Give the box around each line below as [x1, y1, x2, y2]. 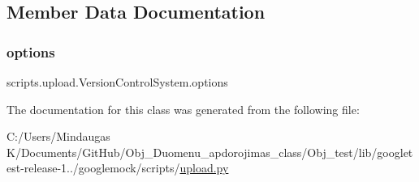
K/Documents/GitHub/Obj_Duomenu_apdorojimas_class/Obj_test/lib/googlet [6, 143, 413, 160]
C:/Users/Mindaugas [6, 128, 110, 145]
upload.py [179, 159, 229, 176]
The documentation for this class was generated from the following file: [6, 100, 360, 117]
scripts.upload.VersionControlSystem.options [6, 74, 228, 90]
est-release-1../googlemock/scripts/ [6, 159, 180, 176]
